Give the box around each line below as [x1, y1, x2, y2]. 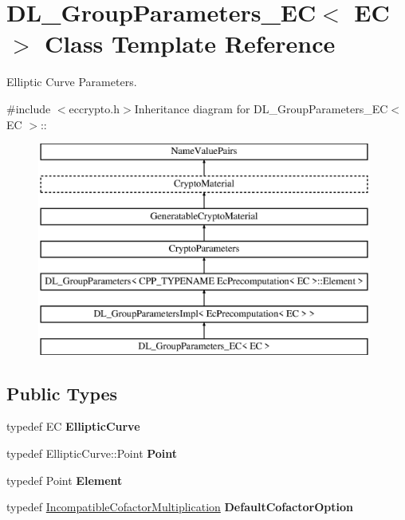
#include [6, 100, 51, 116]
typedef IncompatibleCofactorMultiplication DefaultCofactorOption [6, 498, 353, 515]
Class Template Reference [45, 27, 336, 60]
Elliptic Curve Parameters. [6, 73, 137, 90]
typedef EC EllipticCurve [6, 418, 140, 435]
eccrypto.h [69, 100, 120, 116]
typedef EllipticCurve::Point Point [6, 445, 178, 462]
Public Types [6, 380, 118, 405]
